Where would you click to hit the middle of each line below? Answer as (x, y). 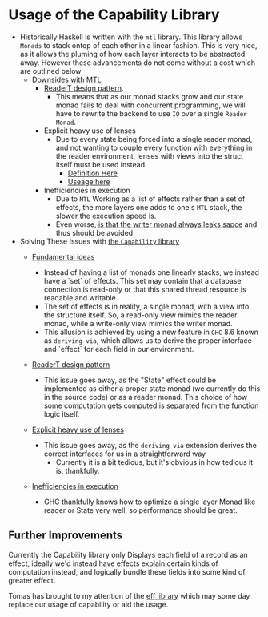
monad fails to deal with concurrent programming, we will (150, 105)
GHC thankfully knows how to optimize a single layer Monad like (150, 502)
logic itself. (62, 413)
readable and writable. (81, 297)
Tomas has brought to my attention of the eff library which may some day (129, 595)
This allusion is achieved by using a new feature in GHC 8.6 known (151, 332)
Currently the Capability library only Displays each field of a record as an (128, 554)
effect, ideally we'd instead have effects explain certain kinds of (113, 563)
